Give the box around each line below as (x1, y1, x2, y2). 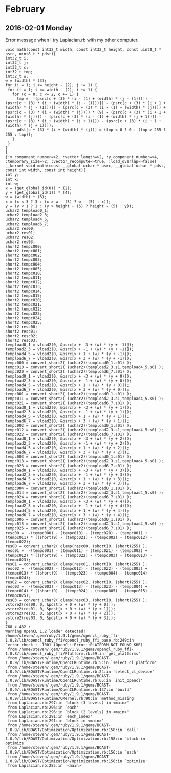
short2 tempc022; (5, 306, 42, 312)
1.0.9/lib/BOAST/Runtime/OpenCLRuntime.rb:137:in (5, 687, 114, 692)
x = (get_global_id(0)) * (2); (5, 186, 72, 191)
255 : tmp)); (5, 132, 33, 137)
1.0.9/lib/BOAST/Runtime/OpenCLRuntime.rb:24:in (5, 669, 111, 674)
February (5, 3, 45, 15)
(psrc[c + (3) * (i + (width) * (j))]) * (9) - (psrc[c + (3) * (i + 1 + (5, 109, 166, 115)
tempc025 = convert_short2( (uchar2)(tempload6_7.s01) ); (5, 526, 132, 531)
